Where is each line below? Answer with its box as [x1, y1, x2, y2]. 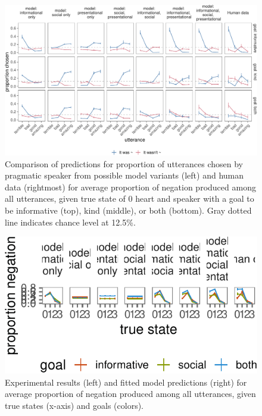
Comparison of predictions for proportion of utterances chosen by [5, 157, 243, 170]
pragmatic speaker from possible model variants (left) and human [5, 169, 244, 182]
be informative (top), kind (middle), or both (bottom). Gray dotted [5, 204, 252, 216]
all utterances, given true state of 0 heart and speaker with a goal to [5, 192, 254, 205]
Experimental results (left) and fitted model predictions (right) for [5, 376, 247, 388]
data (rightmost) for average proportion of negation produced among [5, 180, 256, 193]
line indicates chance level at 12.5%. [5, 215, 136, 228]
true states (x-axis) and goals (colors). [5, 399, 144, 411]
